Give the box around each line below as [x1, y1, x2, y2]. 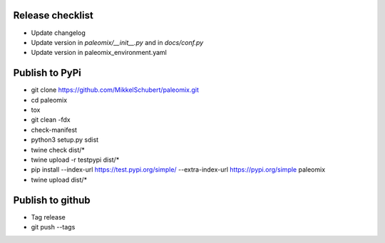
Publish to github [13, 194, 91, 206]
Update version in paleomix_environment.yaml [31, 48, 167, 57]
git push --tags [31, 223, 76, 232]
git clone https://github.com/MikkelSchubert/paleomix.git [31, 86, 200, 94]
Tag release [31, 212, 66, 221]
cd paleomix [31, 95, 68, 104]
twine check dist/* [31, 145, 86, 154]
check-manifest [31, 125, 78, 134]
